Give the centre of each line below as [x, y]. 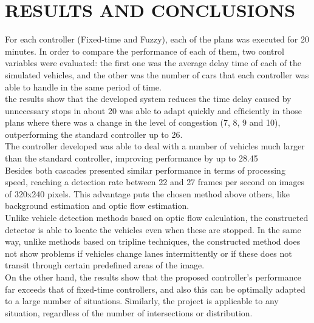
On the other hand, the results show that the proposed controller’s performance [153, 277]
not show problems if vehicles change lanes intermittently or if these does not [148, 253]
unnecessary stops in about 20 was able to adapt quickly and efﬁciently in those [153, 110]
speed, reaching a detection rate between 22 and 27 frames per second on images [155, 182]
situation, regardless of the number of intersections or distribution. [129, 312]
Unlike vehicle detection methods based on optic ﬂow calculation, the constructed [157, 218]
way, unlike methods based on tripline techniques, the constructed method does [153, 241]
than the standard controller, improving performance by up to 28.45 [131, 158]
